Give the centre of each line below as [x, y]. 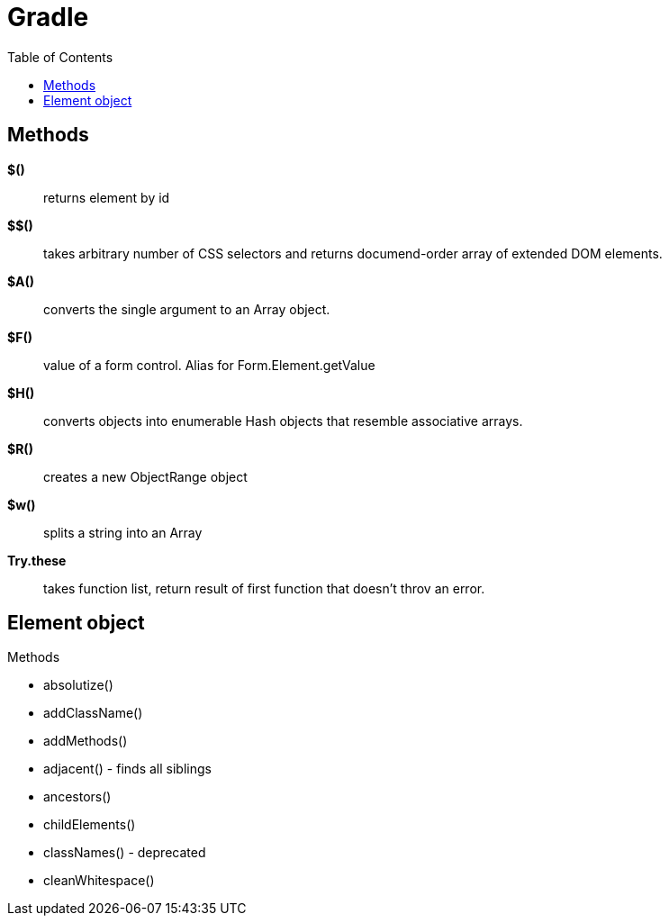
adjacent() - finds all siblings [127, 769]
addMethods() [86, 741]
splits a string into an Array [123, 532]
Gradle [48, 17]
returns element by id [107, 197]
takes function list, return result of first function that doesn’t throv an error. [264, 588]
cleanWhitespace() [99, 881]
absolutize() [78, 685]
